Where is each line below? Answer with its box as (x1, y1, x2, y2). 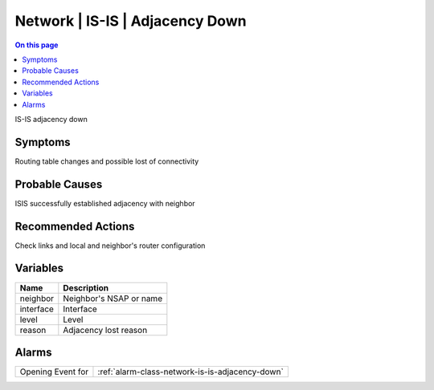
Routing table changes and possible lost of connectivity (14, 156, 199, 166)
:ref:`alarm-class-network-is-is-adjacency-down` (97, 366, 285, 377)
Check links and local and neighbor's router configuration (14, 241, 206, 250)
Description (63, 282, 108, 293)
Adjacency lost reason (63, 324, 148, 335)
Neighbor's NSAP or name (63, 293, 163, 304)
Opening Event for (19, 366, 89, 377)
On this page (14, 40, 59, 50)
